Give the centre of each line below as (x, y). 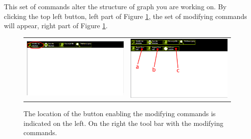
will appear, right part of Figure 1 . (56, 26)
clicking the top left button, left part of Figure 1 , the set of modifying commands (125, 16)
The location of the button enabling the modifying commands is (120, 113)
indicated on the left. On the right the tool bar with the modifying (124, 123)
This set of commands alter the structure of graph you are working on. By (115, 6)
